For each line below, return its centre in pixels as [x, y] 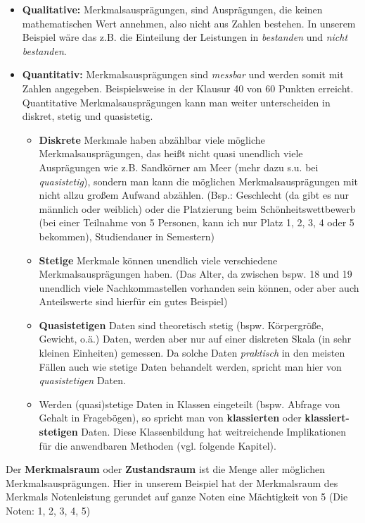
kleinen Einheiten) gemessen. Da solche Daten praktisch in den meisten [192, 353]
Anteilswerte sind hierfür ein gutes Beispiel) [133, 301]
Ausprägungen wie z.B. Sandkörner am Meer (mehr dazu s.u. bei [179, 167]
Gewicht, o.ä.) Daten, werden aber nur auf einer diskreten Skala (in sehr [195, 339]
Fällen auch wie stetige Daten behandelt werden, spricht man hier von [190, 366]
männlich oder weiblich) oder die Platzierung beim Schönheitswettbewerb [197, 208]
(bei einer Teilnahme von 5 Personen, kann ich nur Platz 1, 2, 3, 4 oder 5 [197, 222]
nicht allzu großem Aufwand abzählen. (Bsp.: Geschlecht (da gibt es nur [194, 195]
